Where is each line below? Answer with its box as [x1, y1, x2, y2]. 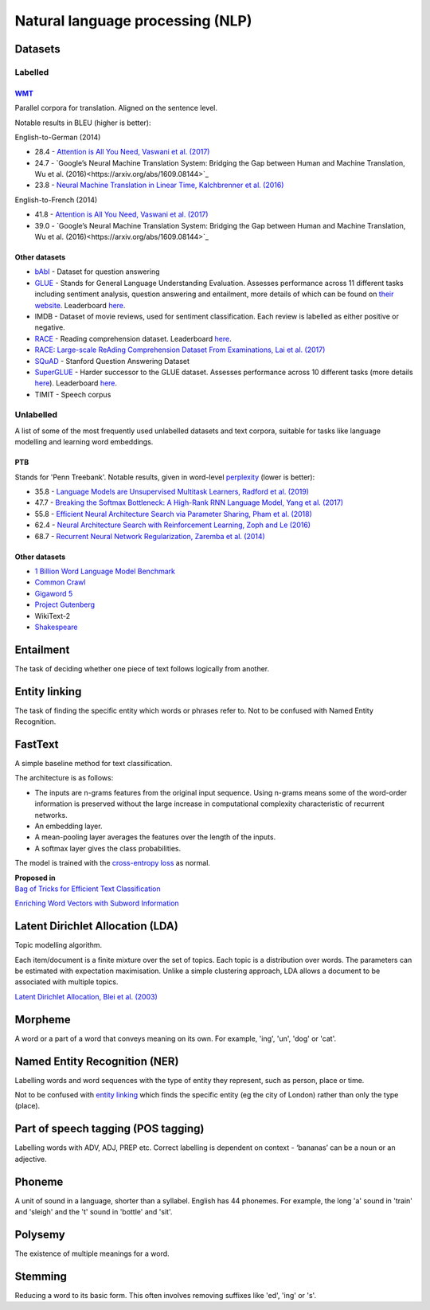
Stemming [14, 1269, 68, 1283]
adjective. [14, 1154, 47, 1163]
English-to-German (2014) [14, 132, 101, 142]
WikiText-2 [34, 611, 71, 620]
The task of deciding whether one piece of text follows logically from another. [14, 663, 270, 673]
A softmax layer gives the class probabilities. [34, 843, 182, 853]
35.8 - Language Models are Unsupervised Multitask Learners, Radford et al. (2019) [34, 487, 310, 497]
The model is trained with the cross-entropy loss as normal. [14, 858, 211, 868]
